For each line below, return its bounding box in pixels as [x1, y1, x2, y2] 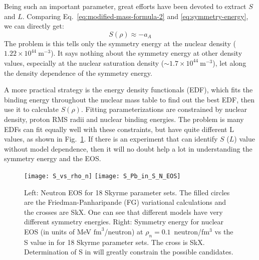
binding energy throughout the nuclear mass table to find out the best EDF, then [4, 94, 254, 104]
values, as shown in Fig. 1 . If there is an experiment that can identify [4, 134, 218, 144]
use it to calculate [4, 104, 59, 114]
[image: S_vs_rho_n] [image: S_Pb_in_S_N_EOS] [24, 172, 181, 180]
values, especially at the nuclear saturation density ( [4, 57, 164, 68]
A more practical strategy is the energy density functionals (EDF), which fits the [4, 84, 253, 95]
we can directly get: [4, 21, 64, 31]
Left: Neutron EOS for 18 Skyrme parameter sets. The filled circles [24, 187, 230, 197]
